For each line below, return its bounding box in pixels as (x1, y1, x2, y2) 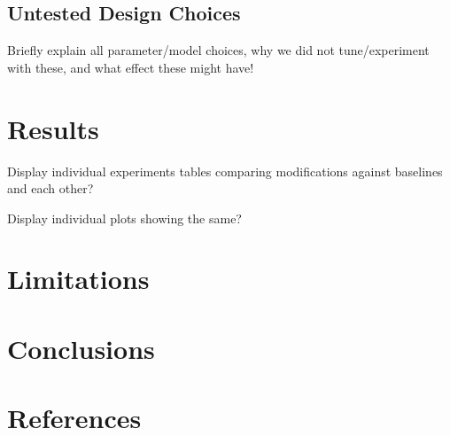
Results (7, 110, 99, 146)
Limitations (7, 261, 150, 297)
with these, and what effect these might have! (7, 58, 254, 76)
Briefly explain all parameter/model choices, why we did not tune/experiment (7, 41, 430, 59)
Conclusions (7, 330, 155, 366)
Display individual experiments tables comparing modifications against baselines (7, 161, 443, 180)
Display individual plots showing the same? (7, 208, 242, 227)
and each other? (7, 179, 94, 198)
